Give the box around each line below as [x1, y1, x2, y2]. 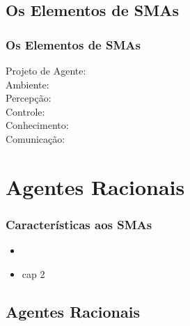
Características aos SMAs [6, 215, 152, 233]
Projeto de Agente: [6, 63, 86, 77]
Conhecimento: [6, 118, 69, 132]
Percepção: [6, 91, 52, 105]
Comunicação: [6, 131, 65, 146]
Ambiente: [6, 77, 49, 91]
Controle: [6, 104, 45, 118]
